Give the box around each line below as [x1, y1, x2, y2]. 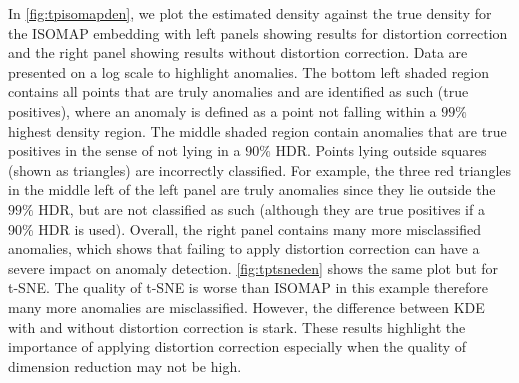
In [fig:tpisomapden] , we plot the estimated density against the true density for [8, 3, 492, 23]
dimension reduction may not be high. [8, 355, 242, 376]
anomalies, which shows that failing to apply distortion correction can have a [8, 238, 480, 259]
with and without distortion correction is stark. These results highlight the [8, 316, 466, 337]
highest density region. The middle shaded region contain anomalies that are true [8, 120, 507, 141]
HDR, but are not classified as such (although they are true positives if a [38, 198, 485, 219]
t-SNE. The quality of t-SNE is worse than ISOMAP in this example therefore [8, 277, 489, 298]
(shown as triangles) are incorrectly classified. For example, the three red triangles [8, 159, 512, 180]
